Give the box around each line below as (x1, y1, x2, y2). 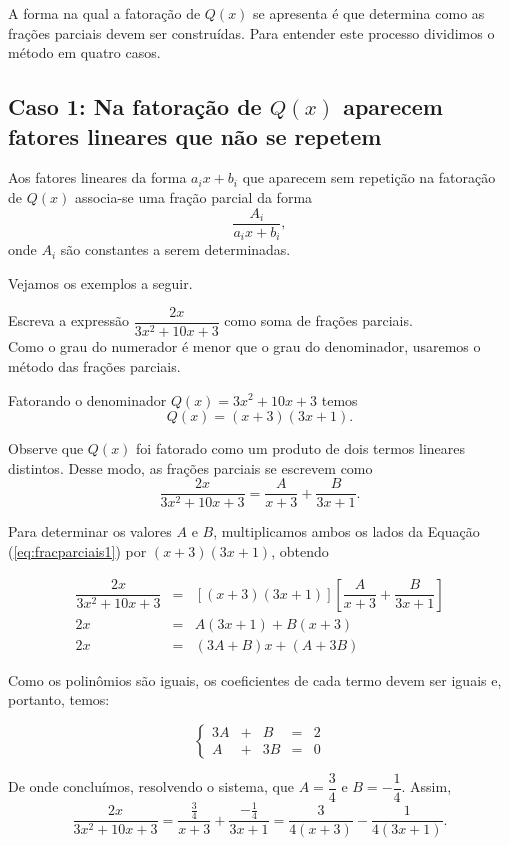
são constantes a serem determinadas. (60, 239, 291, 260)
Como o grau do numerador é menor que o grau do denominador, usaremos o (8, 336, 481, 357)
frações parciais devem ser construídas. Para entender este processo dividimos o (8, 22, 495, 43)
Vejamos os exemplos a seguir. (8, 272, 193, 293)
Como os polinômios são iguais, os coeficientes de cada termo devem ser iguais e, (8, 669, 502, 690)
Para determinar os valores (8, 521, 172, 542)
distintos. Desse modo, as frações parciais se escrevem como (8, 457, 373, 478)
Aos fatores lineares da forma (8, 167, 187, 188)
